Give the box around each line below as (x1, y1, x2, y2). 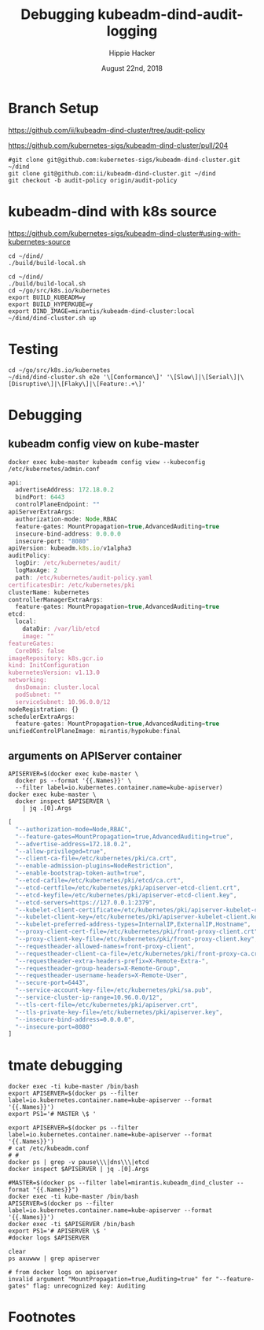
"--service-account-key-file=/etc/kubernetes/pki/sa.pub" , (15, 986, 213, 994)
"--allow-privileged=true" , (15, 847, 108, 855)
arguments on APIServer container (8, 749, 182, 762)
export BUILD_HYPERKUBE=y (8, 300, 93, 308)
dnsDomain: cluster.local (15, 683, 101, 691)
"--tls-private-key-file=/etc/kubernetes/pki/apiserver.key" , (15, 1008, 223, 1016)
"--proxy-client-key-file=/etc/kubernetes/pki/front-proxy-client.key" (15, 935, 255, 943)
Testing (8, 340, 59, 358)
